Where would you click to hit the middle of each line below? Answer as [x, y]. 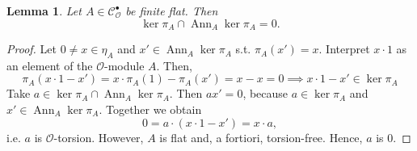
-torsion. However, [99, 137]
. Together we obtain [150, 109]
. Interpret [344, 49]
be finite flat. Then [172, 10]
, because [265, 93]
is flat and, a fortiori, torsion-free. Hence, [261, 137]
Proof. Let [32, 49]
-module [124, 65]
